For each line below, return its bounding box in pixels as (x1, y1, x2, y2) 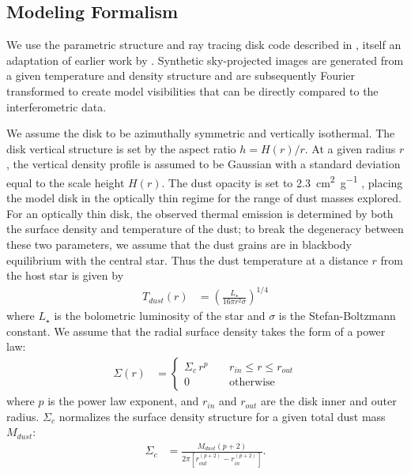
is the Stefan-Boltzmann (278, 307, 396, 324)
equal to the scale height (6, 174, 125, 190)
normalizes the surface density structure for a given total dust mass (58, 408, 386, 424)
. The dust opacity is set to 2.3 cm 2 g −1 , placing (161, 171, 403, 190)
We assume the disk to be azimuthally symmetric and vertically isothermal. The (6, 125, 395, 141)
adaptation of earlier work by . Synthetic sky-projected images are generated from (6, 51, 404, 68)
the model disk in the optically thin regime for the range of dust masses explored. (6, 190, 402, 206)
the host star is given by (6, 267, 124, 284)
